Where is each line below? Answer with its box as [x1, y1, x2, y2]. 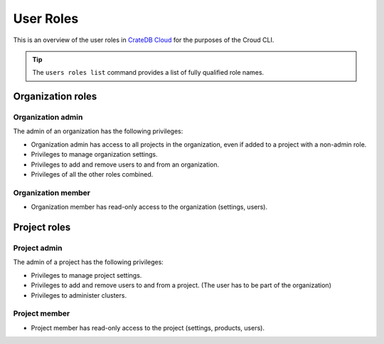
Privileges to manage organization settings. [31, 150, 158, 159]
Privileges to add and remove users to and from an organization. [31, 160, 220, 169]
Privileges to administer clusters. [31, 291, 127, 299]
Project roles [13, 221, 71, 233]
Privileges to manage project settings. [31, 271, 142, 279]
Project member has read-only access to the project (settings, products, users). [31, 323, 265, 332]
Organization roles [13, 90, 97, 103]
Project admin [13, 243, 63, 253]
